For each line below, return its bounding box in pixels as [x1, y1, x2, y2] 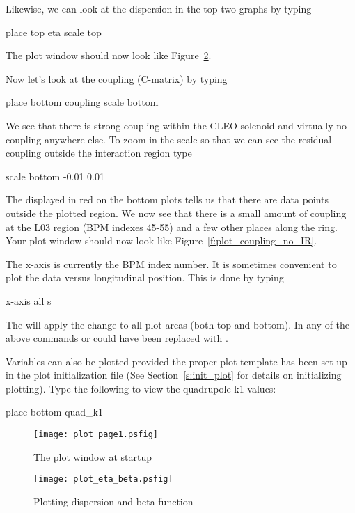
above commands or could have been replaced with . [6, 331, 228, 345]
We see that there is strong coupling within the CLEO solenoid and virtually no [6, 118, 347, 132]
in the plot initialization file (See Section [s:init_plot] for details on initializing [6, 368, 342, 382]
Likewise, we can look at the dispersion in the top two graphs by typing [6, 1, 312, 15]
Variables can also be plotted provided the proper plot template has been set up [6, 354, 347, 368]
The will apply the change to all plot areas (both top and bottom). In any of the [6, 317, 350, 331]
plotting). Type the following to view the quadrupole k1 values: [6, 381, 276, 395]
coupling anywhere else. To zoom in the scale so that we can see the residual [6, 132, 332, 146]
